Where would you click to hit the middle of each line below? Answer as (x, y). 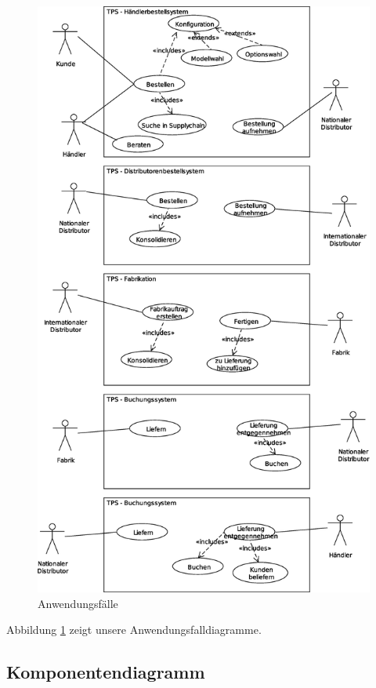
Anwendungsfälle (78, 603)
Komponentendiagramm (106, 672)
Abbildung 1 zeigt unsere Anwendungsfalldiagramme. (134, 630)
